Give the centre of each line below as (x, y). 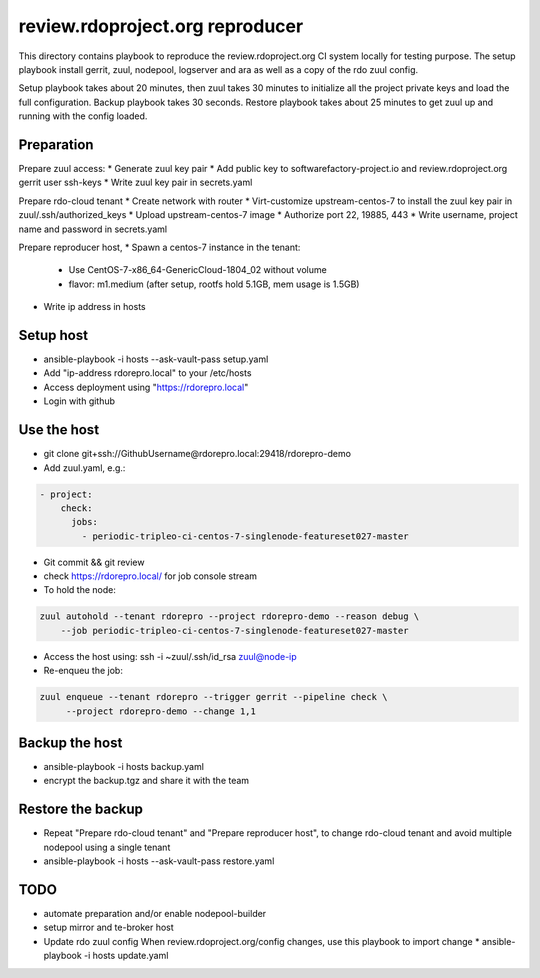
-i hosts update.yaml (126, 956)
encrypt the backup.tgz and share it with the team (146, 781)
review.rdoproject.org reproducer (161, 26)
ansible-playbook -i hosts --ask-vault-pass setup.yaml (156, 359)
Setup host (53, 335)
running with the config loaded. (83, 116)
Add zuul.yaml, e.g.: (84, 467)
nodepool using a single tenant (107, 847)
